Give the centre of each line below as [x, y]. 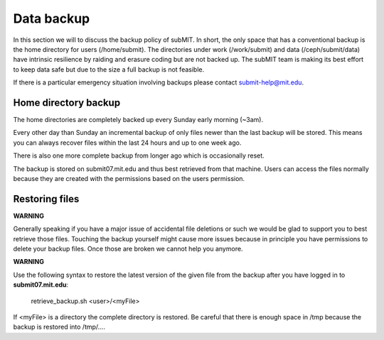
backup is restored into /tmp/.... [59, 327]
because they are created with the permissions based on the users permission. [129, 178]
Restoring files [46, 199]
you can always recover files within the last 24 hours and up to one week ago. [127, 143]
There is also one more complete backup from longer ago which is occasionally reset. [139, 155]
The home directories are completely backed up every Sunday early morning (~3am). [138, 120]
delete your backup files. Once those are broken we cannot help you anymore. [128, 249]
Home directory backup [67, 103]
